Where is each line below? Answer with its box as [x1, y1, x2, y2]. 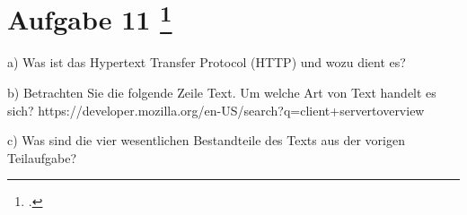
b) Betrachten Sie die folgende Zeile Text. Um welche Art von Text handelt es [7, 83, 436, 102]
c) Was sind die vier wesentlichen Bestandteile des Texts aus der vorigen [7, 131, 405, 150]
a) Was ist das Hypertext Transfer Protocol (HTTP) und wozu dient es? [7, 53, 406, 72]
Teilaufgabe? [7, 148, 77, 167]
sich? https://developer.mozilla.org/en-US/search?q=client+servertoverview [7, 100, 425, 119]
